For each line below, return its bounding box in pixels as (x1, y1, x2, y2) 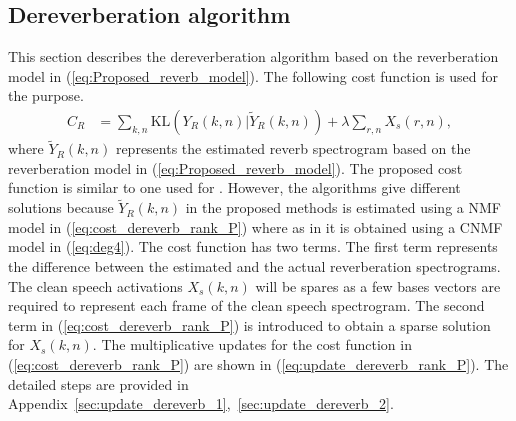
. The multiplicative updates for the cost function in (92, 334, 412, 355)
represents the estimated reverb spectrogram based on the (115, 138, 471, 159)
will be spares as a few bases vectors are (255, 275, 501, 296)
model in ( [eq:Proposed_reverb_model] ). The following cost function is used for (8, 65, 498, 86)
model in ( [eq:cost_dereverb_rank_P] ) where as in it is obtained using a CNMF (8, 216, 503, 237)
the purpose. (8, 85, 84, 106)
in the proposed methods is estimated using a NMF (185, 197, 501, 218)
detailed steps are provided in (8, 373, 189, 394)
